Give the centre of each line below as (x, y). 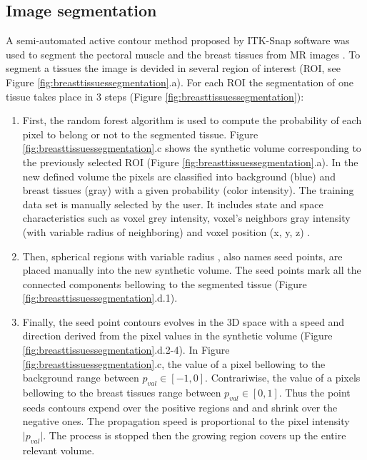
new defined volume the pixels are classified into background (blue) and (179, 176)
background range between (81, 378)
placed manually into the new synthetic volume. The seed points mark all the (192, 270)
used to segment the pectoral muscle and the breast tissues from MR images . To (183, 54)
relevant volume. (59, 450)
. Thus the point (315, 393)
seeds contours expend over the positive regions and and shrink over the (180, 407)
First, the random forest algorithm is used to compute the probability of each (192, 120)
